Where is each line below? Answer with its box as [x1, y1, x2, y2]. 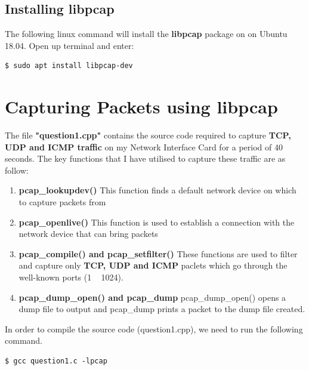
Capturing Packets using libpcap [5, 94, 278, 119]
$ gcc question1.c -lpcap [5, 357, 107, 366]
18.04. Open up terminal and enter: [5, 39, 134, 51]
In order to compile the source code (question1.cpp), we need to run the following [5, 322, 303, 335]
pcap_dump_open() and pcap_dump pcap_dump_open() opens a [18, 291, 286, 303]
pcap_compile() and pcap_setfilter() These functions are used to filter [18, 247, 298, 260]
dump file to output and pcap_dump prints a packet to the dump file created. [18, 303, 305, 315]
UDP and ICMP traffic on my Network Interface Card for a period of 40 [5, 140, 283, 153]
